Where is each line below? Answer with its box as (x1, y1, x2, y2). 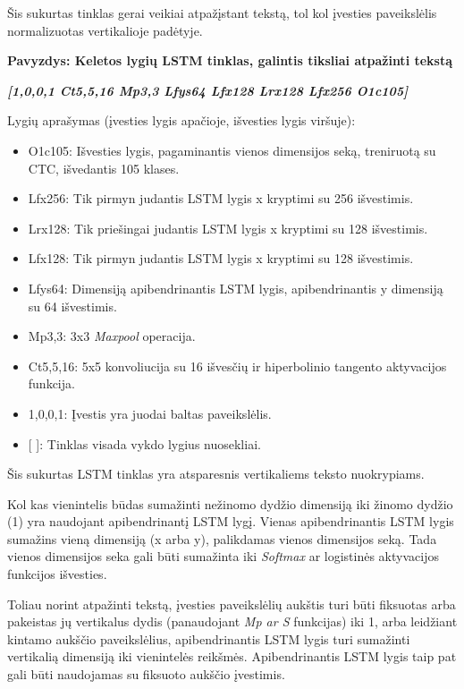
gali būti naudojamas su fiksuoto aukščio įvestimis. (7, 665, 285, 684)
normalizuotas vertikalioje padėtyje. (7, 21, 203, 39)
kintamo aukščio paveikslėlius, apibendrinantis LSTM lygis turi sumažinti (7, 629, 410, 648)
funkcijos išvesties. (7, 565, 107, 583)
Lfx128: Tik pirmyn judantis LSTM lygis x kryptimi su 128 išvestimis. (28, 249, 414, 268)
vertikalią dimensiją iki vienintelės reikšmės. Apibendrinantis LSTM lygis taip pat (7, 647, 457, 666)
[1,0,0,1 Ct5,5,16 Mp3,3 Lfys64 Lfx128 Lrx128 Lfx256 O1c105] (7, 81, 409, 99)
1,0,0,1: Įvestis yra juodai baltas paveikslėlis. (28, 404, 272, 422)
